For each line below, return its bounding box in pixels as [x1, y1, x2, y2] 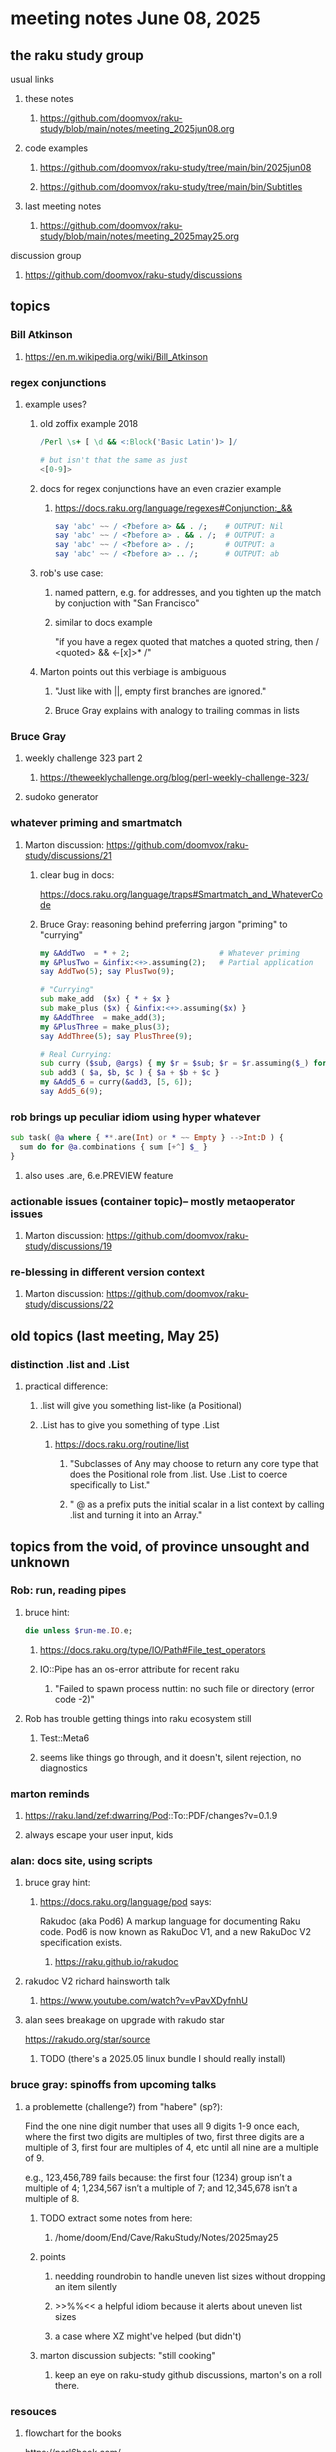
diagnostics [39, 1762, 88, 1774]
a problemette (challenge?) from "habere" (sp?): [24, 2100, 223, 2112]
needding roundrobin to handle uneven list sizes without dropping [54, 2270, 326, 2282]
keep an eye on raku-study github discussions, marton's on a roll [54, 2368, 322, 2381]
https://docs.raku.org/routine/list [54, 1438, 190, 1451]
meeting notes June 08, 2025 [10, 7, 261, 30]
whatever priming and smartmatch [10, 816, 183, 830]
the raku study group [10, 47, 145, 64]
